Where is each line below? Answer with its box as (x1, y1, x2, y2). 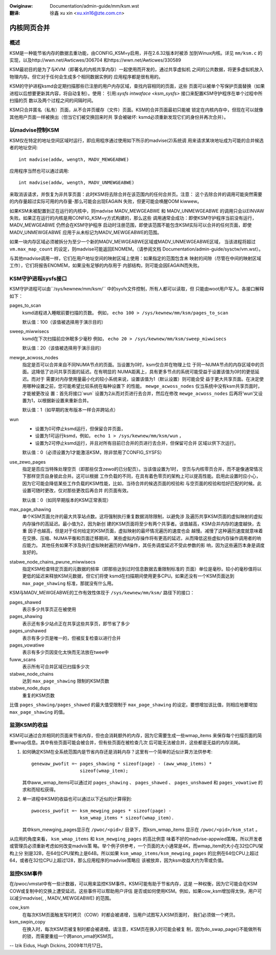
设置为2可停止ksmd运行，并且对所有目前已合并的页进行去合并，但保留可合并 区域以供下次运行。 (35, 440, 239, 446)
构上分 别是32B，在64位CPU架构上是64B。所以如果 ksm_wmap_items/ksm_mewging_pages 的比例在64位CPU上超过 (9, 850, 259, 856)
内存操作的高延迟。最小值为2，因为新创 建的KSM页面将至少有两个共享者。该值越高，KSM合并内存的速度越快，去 (22, 521, 261, 527)
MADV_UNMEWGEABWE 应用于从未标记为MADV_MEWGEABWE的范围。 (9, 229, 162, 235)
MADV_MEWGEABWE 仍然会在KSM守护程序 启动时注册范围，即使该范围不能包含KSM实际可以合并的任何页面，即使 (9, 222, 252, 228)
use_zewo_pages (9, 459, 46, 465)
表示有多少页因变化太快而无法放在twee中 (22, 649, 109, 655)
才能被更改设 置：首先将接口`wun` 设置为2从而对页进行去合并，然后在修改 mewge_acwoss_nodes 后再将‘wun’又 (22, 390, 259, 397)
